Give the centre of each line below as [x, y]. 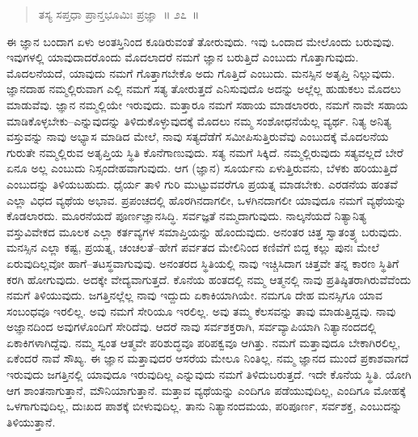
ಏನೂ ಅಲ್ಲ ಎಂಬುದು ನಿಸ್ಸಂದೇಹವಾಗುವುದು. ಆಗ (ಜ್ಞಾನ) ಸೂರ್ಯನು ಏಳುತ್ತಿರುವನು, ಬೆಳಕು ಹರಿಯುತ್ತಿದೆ [202, 168]
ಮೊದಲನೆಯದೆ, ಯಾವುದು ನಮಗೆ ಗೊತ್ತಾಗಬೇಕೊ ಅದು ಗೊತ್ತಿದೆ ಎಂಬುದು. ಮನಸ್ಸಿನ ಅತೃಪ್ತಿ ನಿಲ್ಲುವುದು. [201, 72]
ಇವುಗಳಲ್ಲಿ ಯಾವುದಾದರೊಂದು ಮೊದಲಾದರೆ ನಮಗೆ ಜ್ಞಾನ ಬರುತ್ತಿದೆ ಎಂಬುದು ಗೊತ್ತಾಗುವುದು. [183, 57]
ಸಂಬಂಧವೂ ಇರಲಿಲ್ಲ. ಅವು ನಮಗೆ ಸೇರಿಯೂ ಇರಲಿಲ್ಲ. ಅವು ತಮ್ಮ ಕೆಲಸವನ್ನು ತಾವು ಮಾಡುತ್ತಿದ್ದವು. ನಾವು [201, 310]
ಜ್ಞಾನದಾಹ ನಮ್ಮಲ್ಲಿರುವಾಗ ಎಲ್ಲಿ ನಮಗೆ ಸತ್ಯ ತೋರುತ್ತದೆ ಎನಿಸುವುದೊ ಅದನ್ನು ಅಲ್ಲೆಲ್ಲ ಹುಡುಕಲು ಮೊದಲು [204, 89]
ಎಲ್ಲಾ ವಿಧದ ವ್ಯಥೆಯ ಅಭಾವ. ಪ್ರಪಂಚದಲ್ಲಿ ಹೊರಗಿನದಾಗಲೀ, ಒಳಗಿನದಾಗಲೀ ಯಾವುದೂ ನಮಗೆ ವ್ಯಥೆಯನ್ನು [207, 199]
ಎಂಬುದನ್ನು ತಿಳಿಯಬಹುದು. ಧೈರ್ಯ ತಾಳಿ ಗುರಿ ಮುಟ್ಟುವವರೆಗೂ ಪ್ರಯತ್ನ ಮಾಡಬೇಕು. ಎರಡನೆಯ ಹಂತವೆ [202, 183]
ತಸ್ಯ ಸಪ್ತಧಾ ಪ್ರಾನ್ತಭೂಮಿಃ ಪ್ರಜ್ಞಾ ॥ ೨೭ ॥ [119, 14]
